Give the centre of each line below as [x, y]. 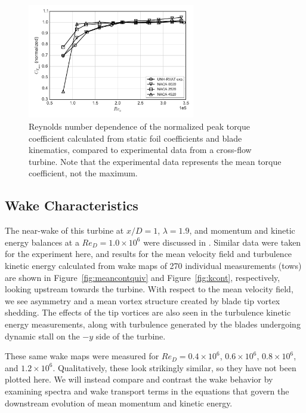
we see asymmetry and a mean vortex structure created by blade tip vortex [143, 300]
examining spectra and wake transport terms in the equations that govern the [147, 391]
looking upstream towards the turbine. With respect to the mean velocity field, [149, 289]
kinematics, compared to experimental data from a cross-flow [140, 150]
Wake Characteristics [72, 205]
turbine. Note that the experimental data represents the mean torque [155, 161]
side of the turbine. [131, 336]
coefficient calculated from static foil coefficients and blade [135, 138]
